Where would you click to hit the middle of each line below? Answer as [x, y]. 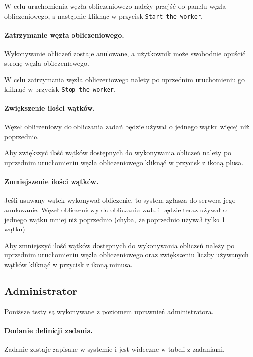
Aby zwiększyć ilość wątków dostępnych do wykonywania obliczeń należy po [118, 153]
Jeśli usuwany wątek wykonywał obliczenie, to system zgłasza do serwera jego [120, 200]
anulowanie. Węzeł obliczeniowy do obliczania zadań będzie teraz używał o [116, 210]
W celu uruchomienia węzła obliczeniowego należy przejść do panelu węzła [115, 6]
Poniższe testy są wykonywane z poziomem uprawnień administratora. [109, 311]
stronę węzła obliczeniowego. [47, 63]
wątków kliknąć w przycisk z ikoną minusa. [69, 264]
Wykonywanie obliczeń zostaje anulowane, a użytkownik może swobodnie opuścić [125, 53]
